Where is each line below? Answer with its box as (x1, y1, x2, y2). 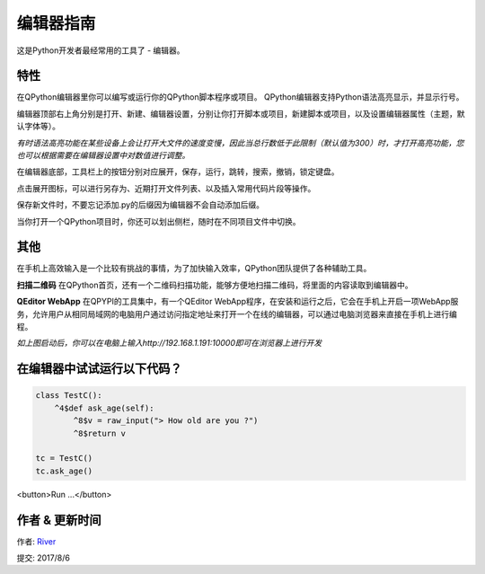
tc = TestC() (35, 454, 93, 464)
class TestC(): (35, 391, 102, 401)
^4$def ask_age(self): (54, 402, 154, 413)
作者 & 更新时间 (16, 512, 102, 527)
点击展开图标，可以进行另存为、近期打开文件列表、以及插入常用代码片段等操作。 (16, 182, 316, 193)
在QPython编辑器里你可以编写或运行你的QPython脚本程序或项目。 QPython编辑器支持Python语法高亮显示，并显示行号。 (16, 92, 464, 102)
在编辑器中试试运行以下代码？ (16, 361, 182, 376)
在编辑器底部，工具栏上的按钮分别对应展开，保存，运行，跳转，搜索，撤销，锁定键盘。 (16, 166, 339, 177)
